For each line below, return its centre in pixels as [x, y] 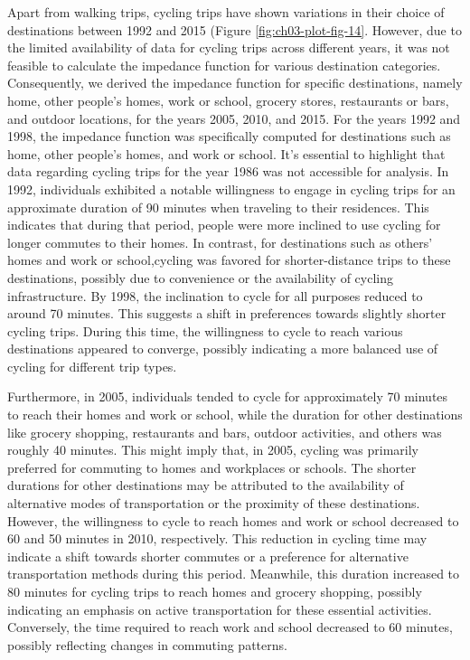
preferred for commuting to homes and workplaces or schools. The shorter [212, 467]
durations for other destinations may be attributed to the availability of [206, 485]
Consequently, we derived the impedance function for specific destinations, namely [235, 83]
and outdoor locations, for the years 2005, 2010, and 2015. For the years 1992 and [234, 118]
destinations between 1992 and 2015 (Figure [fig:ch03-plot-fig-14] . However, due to [235, 29]
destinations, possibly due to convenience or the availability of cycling [200, 277]
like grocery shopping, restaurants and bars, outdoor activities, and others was [225, 432]
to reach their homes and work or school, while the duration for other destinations [235, 415]
